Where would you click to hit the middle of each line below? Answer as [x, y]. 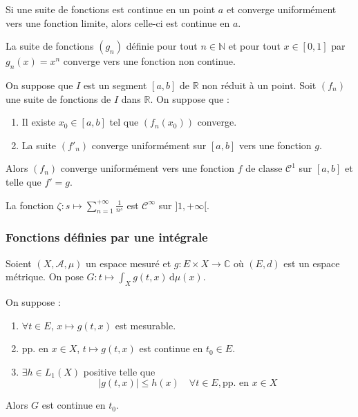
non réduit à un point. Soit [259, 85]
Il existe [39, 122]
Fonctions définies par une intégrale [107, 237]
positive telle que [119, 371]
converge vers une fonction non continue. [149, 61]
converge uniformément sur [149, 145]
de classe [264, 168]
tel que [124, 122]
